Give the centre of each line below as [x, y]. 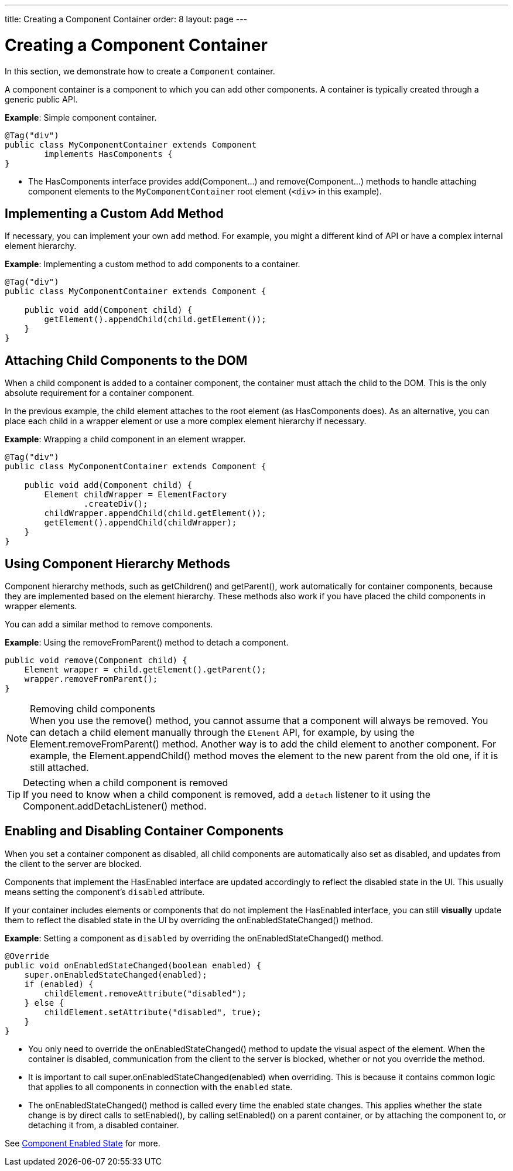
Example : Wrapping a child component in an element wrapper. [125, 439]
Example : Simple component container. [81, 117]
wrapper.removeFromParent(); [91, 679]
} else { [44, 1003]
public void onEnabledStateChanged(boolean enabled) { [133, 965]
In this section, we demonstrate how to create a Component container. [140, 71]
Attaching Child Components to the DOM [126, 360]
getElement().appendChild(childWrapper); [141, 523]
